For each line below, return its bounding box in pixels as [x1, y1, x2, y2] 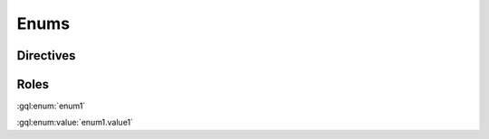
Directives [16, 48, 76, 63]
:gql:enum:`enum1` [16, 100, 86, 112]
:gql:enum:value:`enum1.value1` [16, 117, 134, 128]
